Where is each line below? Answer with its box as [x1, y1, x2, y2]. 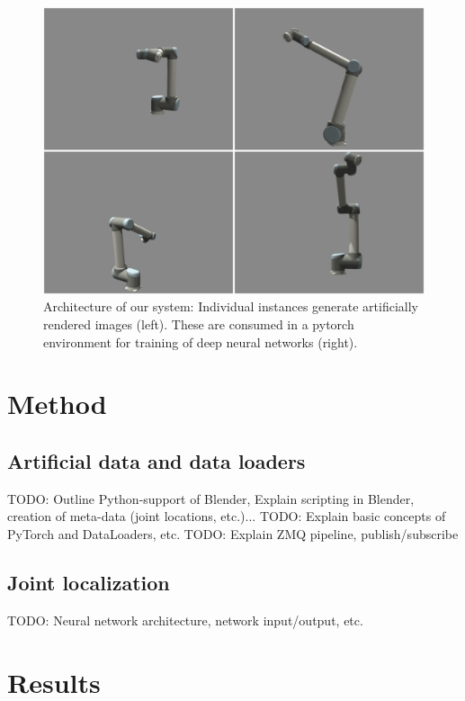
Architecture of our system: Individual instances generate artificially [43, 297, 419, 316]
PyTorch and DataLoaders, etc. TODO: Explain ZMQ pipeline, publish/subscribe [7, 524, 459, 543]
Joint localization [7, 568, 170, 596]
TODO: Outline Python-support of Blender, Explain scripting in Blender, [7, 489, 415, 508]
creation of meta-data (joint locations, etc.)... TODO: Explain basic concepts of [7, 507, 446, 526]
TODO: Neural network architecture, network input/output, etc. [7, 610, 363, 629]
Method [7, 385, 107, 422]
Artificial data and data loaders [7, 446, 306, 474]
